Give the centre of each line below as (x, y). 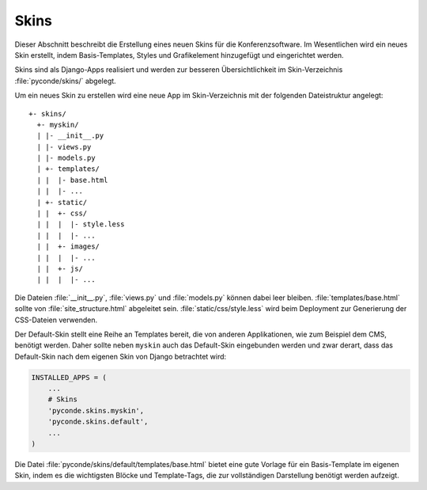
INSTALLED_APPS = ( (69, 377)
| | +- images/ (68, 247)
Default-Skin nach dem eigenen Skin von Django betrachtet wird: (121, 356)
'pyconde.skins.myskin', (96, 410)
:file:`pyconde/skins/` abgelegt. (65, 81)
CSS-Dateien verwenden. (56, 320)
